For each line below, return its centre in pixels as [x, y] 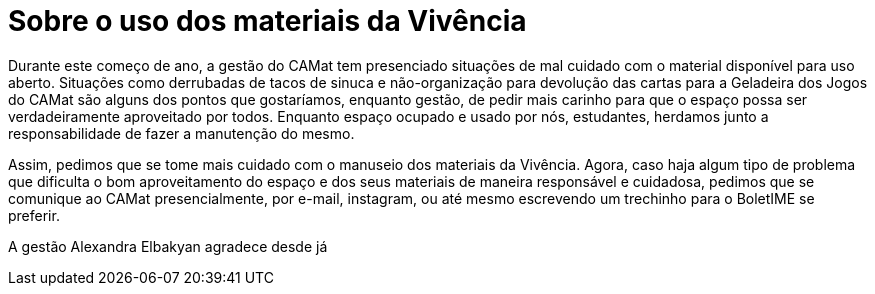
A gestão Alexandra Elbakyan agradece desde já [168, 246]
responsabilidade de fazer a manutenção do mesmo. [181, 133]
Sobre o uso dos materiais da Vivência [267, 21]
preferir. [34, 215]
